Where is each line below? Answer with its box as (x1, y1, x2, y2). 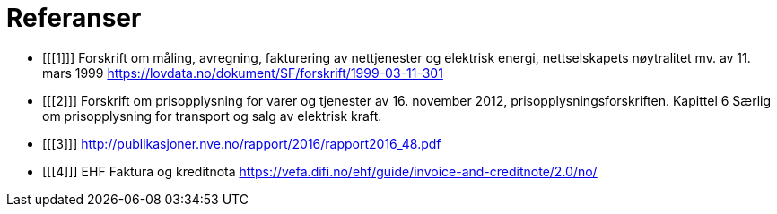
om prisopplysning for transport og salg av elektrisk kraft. (42, 107, 382, 124)
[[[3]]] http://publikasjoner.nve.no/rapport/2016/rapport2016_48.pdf (42, 135, 441, 151)
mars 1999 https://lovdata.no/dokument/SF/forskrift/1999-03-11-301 (42, 64, 443, 81)
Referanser (6, 3, 142, 33)
